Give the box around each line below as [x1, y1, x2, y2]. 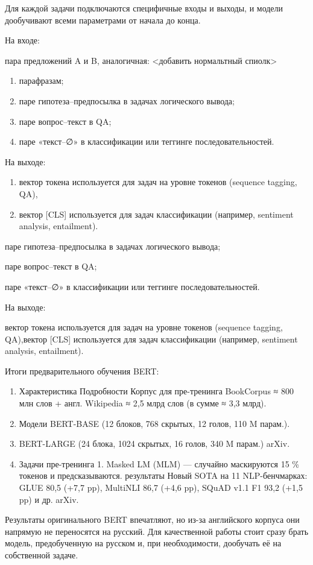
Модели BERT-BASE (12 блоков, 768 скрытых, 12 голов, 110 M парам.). [19, 417, 290, 429]
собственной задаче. [5, 549, 78, 561]
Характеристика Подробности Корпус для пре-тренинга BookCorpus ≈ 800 [19, 385, 294, 397]
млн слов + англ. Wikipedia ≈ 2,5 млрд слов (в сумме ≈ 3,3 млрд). [19, 397, 267, 409]
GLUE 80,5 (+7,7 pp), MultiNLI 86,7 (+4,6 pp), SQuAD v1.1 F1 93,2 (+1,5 [19, 481, 303, 494]
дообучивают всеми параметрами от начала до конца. [5, 13, 201, 26]
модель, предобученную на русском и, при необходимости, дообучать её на [5, 537, 282, 549]
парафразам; [19, 74, 64, 87]
